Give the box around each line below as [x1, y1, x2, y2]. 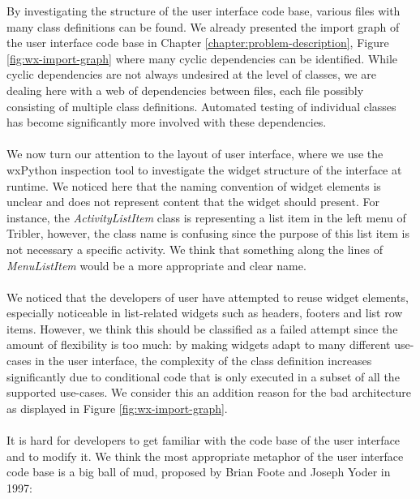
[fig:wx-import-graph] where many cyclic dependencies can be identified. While [6, 49, 398, 67]
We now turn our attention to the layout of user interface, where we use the [6, 145, 384, 162]
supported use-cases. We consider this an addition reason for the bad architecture [6, 384, 411, 401]
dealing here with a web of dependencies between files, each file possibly [6, 81, 364, 98]
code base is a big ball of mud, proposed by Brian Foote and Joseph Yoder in [6, 463, 391, 480]
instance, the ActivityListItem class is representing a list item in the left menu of [6, 209, 406, 226]
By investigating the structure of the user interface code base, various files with [6, 2, 401, 19]
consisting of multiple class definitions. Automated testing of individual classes [6, 97, 396, 114]
